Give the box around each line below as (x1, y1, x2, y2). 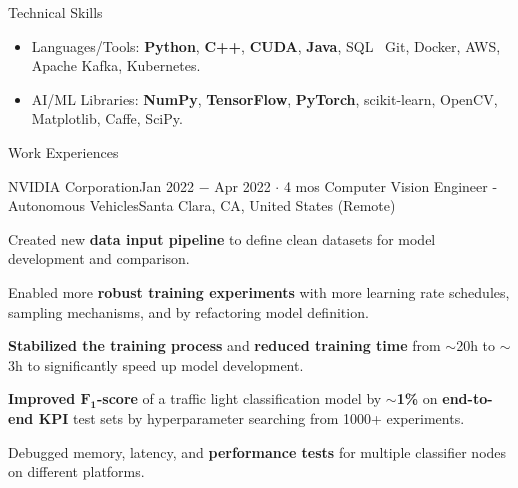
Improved (8, 388, 76, 409)
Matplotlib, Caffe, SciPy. (31, 108, 183, 129)
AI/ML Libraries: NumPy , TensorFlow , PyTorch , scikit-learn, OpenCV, (31, 88, 498, 109)
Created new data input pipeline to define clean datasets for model (8, 228, 436, 249)
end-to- (442, 388, 493, 409)
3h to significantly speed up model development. (8, 354, 304, 375)
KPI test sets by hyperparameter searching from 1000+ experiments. (38, 407, 465, 428)
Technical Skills (8, 2, 103, 22)
